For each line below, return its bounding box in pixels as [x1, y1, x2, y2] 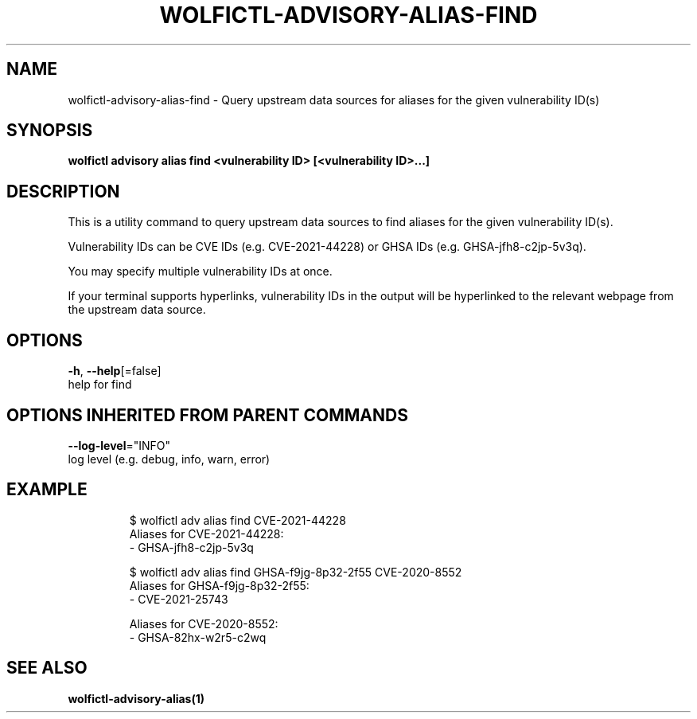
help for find [68, 377, 132, 392]
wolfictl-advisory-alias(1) [68, 691, 205, 705]
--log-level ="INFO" [68, 438, 171, 452]
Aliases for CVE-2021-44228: [129, 526, 284, 541]
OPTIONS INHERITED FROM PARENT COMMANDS [6, 404, 408, 425]
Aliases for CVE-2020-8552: [129, 616, 278, 631]
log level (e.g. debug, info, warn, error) [68, 451, 271, 466]
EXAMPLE [6, 479, 88, 500]
